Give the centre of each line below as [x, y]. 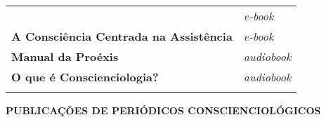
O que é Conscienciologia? [85, 77]
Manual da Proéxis [65, 56]
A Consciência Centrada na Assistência [122, 36]
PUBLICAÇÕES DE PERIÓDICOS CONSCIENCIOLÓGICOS [163, 110]
